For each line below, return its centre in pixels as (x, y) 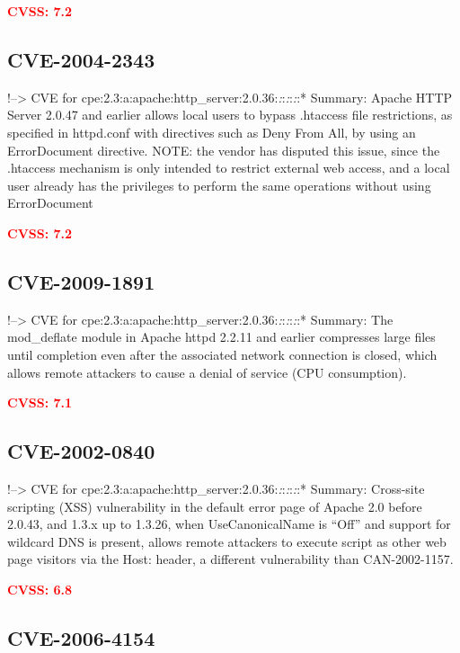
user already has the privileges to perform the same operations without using (219, 185)
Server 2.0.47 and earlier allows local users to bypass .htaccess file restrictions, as (230, 115)
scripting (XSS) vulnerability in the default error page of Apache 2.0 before (215, 506)
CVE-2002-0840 (81, 451)
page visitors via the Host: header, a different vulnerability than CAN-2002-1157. (230, 559)
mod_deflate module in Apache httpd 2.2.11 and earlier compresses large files (221, 337)
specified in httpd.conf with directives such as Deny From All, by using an (212, 132)
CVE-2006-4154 (81, 637)
